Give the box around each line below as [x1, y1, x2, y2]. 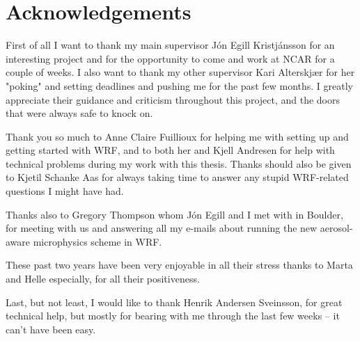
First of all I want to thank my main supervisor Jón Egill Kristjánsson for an [6, 38, 335, 52]
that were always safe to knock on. [6, 106, 153, 120]
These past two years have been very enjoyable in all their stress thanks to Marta [6, 257, 353, 272]
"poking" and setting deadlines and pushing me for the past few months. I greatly [6, 78, 354, 93]
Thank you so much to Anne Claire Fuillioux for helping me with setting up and [6, 129, 349, 143]
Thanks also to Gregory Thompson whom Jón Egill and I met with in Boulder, [6, 207, 343, 221]
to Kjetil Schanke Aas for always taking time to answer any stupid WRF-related [6, 170, 349, 184]
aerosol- [320, 221, 353, 235]
